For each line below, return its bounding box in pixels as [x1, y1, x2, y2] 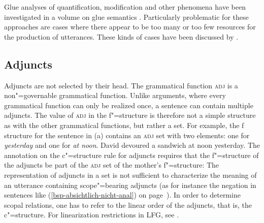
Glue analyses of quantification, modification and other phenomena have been [4, 2, 246, 12]
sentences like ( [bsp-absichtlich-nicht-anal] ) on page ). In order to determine [4, 189, 241, 200]
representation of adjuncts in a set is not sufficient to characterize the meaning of [4, 169, 257, 180]
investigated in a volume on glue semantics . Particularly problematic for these [4, 11, 249, 22]
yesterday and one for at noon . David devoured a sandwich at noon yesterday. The [4, 140, 260, 150]
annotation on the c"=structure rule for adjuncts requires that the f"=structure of [4, 149, 259, 160]
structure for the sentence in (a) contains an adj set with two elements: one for [4, 130, 250, 140]
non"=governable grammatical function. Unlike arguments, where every [4, 90, 226, 101]
